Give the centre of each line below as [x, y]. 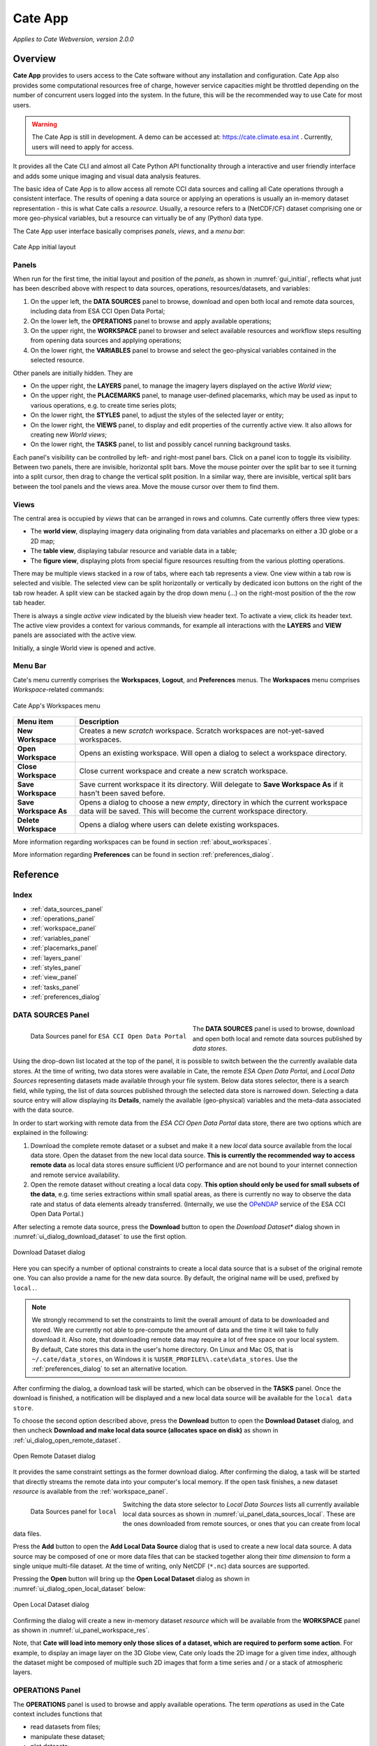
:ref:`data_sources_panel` [67, 909]
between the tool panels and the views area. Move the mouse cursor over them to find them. [146, 486]
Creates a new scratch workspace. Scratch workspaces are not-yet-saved [202, 731]
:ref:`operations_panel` [63, 918]
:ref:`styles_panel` [56, 967]
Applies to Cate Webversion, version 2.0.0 [73, 39]
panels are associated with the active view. [74, 635]
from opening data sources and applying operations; [106, 340]
